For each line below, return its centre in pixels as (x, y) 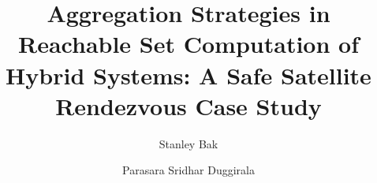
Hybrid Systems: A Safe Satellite (188, 75)
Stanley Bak (188, 143)
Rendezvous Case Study (188, 105)
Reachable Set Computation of (188, 44)
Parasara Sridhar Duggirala (188, 170)
